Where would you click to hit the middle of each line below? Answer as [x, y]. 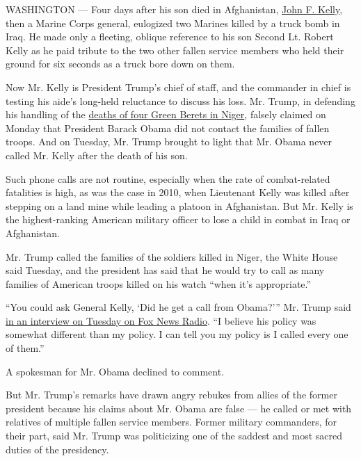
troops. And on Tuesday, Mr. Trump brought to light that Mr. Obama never [169, 141]
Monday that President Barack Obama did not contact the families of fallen [168, 128]
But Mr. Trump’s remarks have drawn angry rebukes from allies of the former [171, 395]
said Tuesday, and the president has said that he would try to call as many [165, 270]
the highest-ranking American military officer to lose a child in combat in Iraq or [178, 219]
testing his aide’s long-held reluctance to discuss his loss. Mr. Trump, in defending [180, 100]
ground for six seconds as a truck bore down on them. [120, 64]
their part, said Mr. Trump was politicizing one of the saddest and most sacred [174, 436]
